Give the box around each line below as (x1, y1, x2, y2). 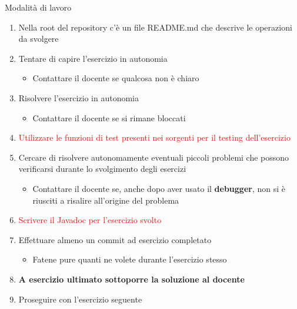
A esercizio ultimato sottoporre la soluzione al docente (18, 273, 245, 285)
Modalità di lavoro (5, 1, 72, 13)
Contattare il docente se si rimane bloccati (32, 111, 186, 124)
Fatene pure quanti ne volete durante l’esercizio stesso (32, 253, 227, 265)
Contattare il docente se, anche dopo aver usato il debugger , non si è (32, 182, 285, 194)
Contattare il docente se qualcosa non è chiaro (32, 72, 199, 84)
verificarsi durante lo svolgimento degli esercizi (18, 162, 186, 175)
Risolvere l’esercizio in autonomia (18, 91, 139, 104)
